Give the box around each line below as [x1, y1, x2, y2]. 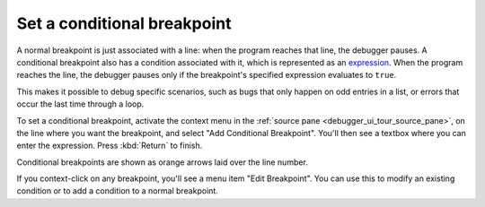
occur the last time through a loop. [16, 99, 145, 109]
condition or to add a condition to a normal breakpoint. [16, 185, 219, 196]
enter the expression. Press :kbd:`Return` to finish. [16, 140, 203, 151]
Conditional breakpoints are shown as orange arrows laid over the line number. [16, 157, 309, 168]
